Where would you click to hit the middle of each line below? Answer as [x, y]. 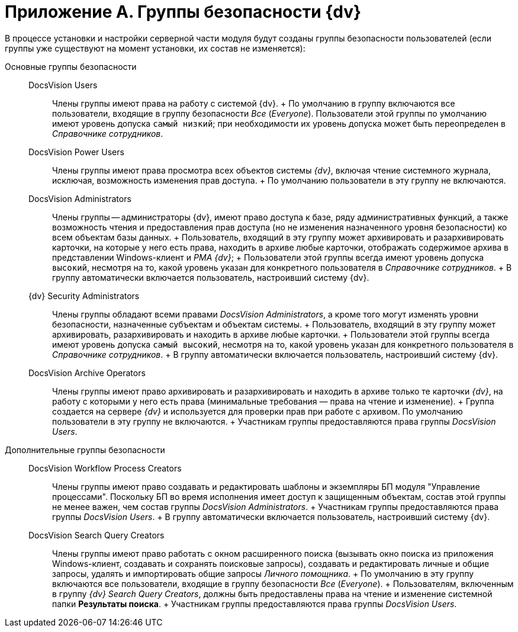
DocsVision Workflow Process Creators [105, 468]
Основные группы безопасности [71, 66]
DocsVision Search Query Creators [96, 535]
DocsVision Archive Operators [87, 373]
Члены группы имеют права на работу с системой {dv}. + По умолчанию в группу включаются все [254, 103]
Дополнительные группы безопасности [85, 450]
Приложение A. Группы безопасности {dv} [183, 12]
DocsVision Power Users [76, 152]
